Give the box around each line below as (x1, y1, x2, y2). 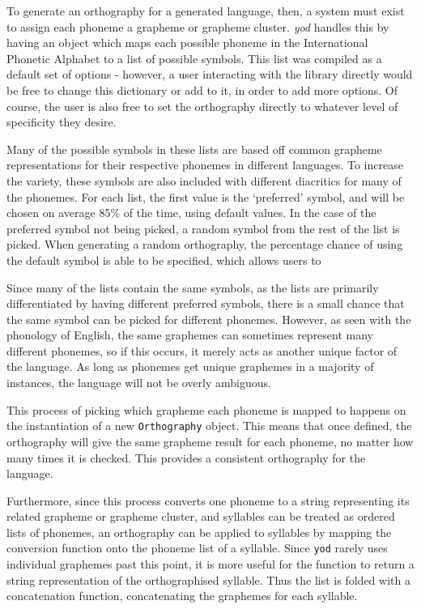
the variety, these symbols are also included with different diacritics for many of (6, 172, 402, 189)
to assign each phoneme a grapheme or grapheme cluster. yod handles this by (6, 18, 389, 35)
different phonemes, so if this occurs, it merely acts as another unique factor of (6, 342, 398, 359)
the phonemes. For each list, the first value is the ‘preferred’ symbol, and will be (6, 188, 405, 205)
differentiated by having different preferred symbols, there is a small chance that (6, 295, 405, 312)
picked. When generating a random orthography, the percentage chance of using (6, 236, 403, 253)
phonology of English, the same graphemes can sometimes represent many (6, 326, 374, 343)
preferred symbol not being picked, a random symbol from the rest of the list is (6, 219, 400, 236)
